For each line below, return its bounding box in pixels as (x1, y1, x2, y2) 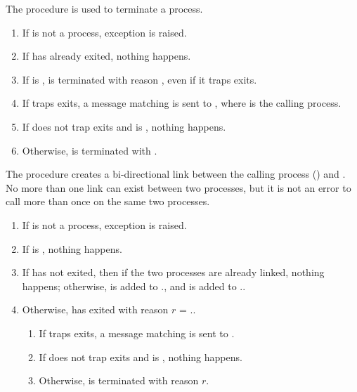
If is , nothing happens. (22, 241, 122, 256)
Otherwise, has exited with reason (22, 302, 169, 317)
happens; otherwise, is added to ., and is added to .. (22, 278, 246, 293)
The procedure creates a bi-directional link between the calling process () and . (6, 166, 346, 181)
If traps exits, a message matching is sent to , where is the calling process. (22, 96, 342, 110)
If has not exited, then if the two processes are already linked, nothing (22, 265, 325, 280)
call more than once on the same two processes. (6, 194, 210, 209)
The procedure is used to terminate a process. (6, 1, 203, 15)
